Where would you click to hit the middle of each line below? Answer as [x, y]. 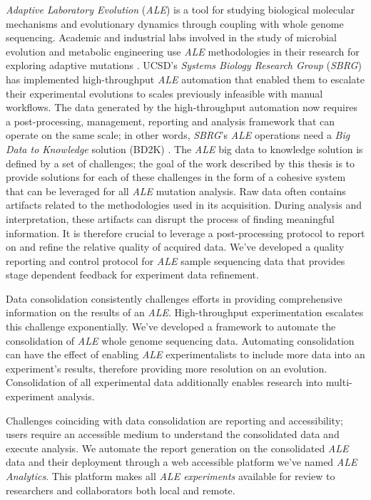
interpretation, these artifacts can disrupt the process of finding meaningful [170, 218]
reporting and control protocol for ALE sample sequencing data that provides [176, 260]
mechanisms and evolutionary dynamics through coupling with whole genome [175, 23]
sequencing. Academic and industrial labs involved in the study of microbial [171, 37]
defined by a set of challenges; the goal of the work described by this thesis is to [181, 163]
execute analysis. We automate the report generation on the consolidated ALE [177, 448]
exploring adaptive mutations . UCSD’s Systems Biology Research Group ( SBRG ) [184, 65]
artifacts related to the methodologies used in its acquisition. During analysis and [184, 205]
